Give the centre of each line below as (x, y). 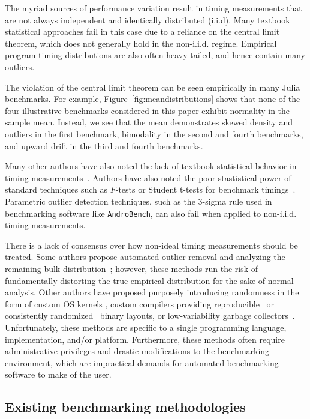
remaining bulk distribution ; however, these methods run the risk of (132, 268)
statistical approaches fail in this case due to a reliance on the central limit (142, 32)
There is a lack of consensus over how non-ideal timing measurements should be (151, 245)
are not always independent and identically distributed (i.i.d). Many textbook (148, 20)
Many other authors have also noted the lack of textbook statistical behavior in (151, 166)
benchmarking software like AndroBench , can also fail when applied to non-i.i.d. (151, 213)
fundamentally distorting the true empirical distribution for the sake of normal (149, 280)
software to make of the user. (58, 374)
